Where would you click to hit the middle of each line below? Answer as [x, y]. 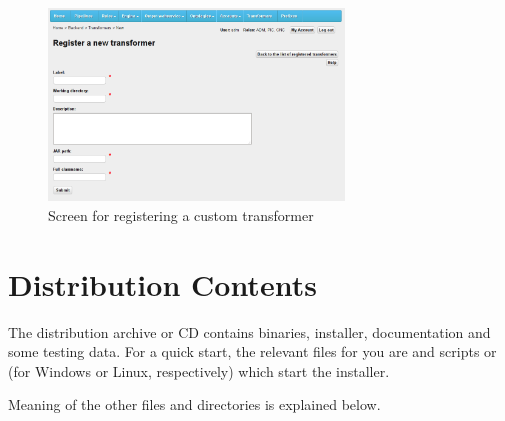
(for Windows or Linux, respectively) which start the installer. [199, 370]
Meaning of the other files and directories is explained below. [194, 404]
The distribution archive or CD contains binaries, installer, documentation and [249, 331]
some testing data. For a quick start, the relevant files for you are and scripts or [252, 351]
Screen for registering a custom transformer [181, 214]
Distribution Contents [162, 283]
